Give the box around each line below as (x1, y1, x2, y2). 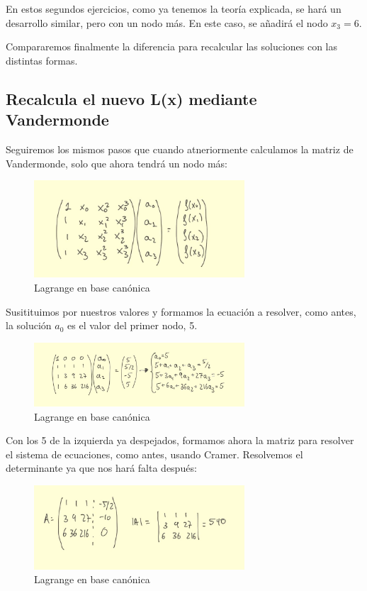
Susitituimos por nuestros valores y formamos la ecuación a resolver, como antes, (6, 304, 356, 319)
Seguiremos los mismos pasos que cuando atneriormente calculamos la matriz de (6, 141, 354, 156)
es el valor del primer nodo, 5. (67, 318, 198, 333)
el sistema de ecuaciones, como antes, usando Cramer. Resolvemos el (6, 446, 303, 461)
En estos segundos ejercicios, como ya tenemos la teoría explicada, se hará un (6, 1, 341, 16)
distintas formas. (6, 53, 78, 67)
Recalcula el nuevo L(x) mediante (6, 87, 257, 109)
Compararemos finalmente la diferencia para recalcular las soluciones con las (6, 39, 338, 54)
